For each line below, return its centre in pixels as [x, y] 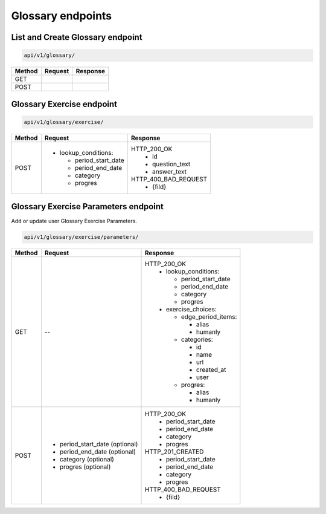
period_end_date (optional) [97, 452]
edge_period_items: [209, 317]
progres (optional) [85, 467]
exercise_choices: [191, 310]
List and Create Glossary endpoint [77, 37]
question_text [171, 164]
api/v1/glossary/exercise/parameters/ [81, 237]
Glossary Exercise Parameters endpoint [88, 207]
